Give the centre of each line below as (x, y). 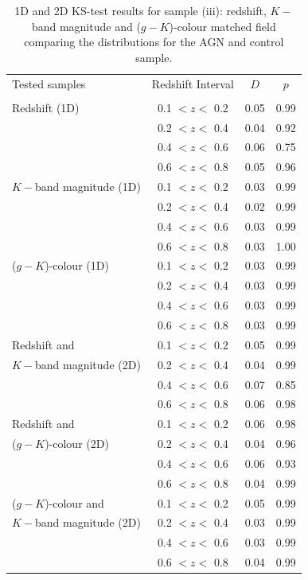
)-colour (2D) (77, 444)
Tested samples (49, 83)
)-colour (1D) (77, 265)
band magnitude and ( (86, 26)
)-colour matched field (222, 26)
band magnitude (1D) (88, 187)
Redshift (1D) (46, 107)
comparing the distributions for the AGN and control (154, 42)
